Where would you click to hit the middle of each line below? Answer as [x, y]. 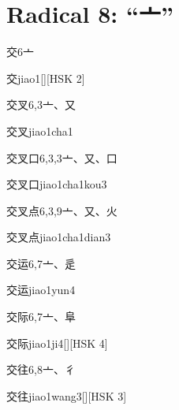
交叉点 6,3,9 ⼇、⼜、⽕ [62, 210]
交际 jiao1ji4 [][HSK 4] [57, 343]
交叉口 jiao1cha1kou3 [57, 184]
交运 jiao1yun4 [41, 290]
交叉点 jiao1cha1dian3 [59, 237]
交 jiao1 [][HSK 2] [46, 78]
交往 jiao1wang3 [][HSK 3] [67, 395]
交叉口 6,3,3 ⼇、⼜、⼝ [62, 157]
